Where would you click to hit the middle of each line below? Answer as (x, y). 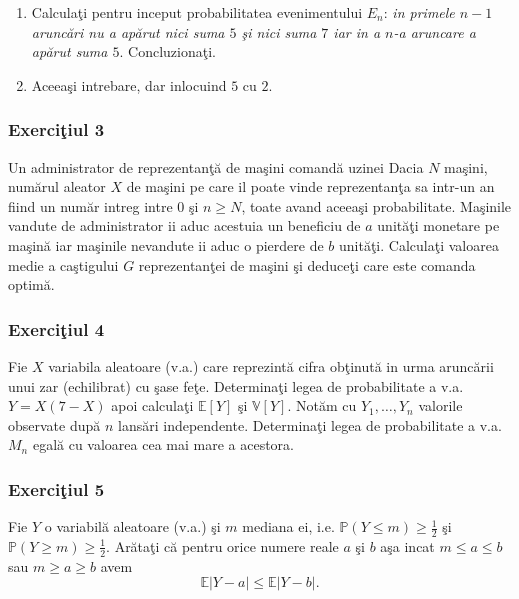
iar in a (357, 31)
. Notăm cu (322, 405)
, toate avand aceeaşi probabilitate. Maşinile (376, 205)
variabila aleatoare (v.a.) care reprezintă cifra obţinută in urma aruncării (271, 365)
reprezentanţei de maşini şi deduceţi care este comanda (307, 264)
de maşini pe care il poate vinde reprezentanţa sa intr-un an (310, 186)
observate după (54, 424)
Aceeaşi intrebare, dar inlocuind (129, 84)
